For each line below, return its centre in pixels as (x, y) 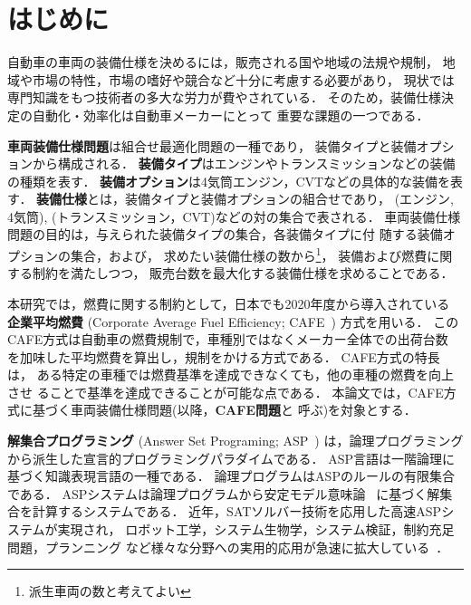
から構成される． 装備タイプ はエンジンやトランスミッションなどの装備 (244, 163)
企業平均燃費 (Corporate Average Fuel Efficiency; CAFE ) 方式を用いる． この (233, 321)
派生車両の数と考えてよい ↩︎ (110, 591)
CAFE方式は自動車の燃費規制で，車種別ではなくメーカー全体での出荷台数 (228, 339)
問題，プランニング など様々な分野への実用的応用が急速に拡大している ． (228, 547)
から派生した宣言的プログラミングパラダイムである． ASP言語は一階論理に (231, 458)
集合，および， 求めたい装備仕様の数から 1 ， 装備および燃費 (249, 254)
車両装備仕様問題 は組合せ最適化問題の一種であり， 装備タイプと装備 (212, 145)
